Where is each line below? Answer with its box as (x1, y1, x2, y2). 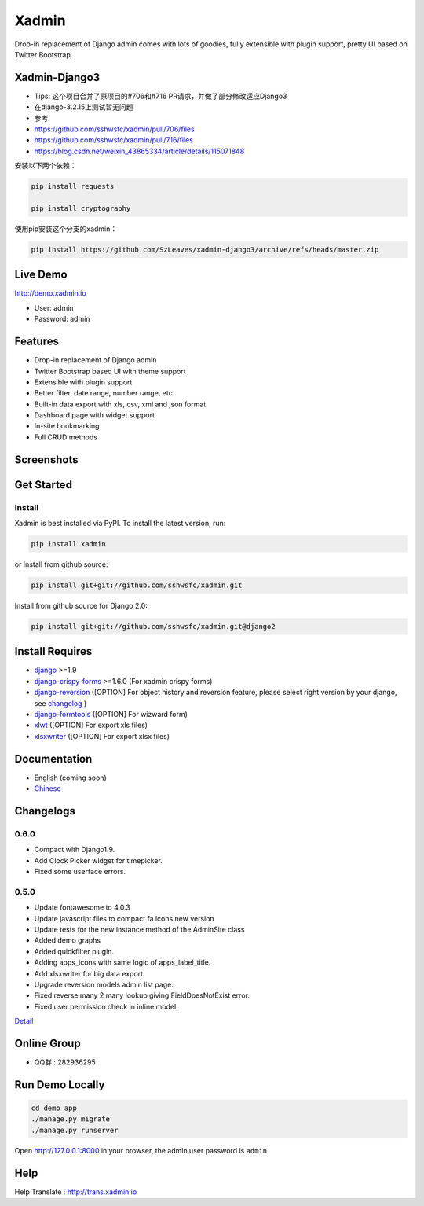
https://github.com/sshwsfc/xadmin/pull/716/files (34, 135, 194, 145)
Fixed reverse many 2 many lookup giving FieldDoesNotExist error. (34, 991, 250, 1000)
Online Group (14, 1036, 82, 1050)
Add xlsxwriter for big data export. (34, 969, 145, 978)
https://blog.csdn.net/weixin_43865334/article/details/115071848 (34, 146, 245, 156)
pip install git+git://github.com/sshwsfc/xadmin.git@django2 (31, 622, 276, 631)
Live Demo (14, 268, 68, 281)
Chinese (34, 784, 61, 793)
